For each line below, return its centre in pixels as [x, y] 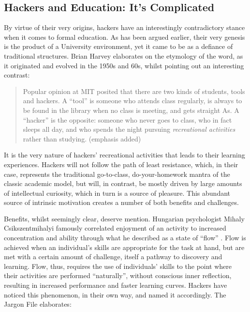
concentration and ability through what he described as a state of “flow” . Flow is [125, 238]
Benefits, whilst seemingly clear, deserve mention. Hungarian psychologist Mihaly [124, 218]
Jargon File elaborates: [38, 304]
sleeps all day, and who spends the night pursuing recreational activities [129, 129]
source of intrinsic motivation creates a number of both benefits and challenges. [121, 202]
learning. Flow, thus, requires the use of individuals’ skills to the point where [118, 266]
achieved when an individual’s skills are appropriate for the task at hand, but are [124, 247]
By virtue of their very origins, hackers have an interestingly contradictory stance [125, 27]
